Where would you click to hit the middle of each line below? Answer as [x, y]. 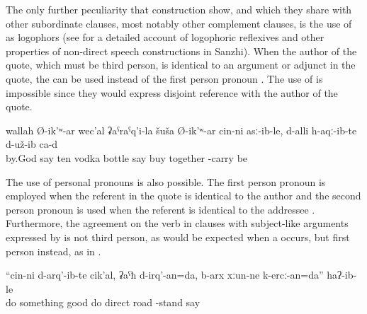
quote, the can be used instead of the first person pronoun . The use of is [164, 78]
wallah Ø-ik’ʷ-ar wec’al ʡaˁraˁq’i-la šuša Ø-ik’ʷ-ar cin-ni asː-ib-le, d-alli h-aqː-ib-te [181, 130]
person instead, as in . [53, 251]
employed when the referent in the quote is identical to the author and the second [183, 196]
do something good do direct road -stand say [103, 302]
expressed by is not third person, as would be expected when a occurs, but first [178, 237]
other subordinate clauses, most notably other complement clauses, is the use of [179, 23]
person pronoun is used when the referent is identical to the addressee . [160, 209]
